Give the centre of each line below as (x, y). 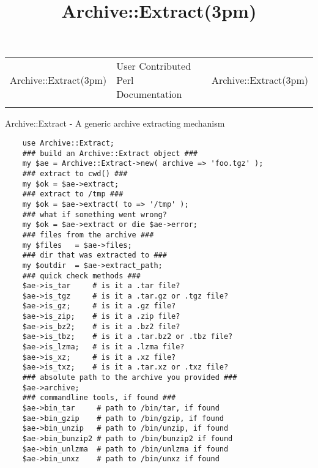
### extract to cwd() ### (75, 173)
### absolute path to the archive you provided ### (130, 378)
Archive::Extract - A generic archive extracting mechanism (115, 123)
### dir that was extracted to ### (94, 255)
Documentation (149, 94)
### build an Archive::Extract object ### (110, 153)
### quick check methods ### (81, 276)
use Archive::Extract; (68, 143)
